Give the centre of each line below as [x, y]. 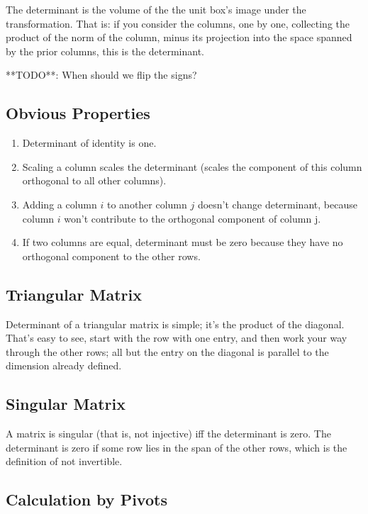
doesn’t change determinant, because [277, 204]
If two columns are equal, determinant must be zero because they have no [183, 242]
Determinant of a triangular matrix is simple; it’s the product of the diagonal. [175, 324]
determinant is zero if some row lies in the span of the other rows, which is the [177, 447]
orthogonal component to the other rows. [111, 256]
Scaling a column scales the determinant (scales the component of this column [192, 166]
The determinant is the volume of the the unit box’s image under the [156, 9]
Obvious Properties [78, 113]
